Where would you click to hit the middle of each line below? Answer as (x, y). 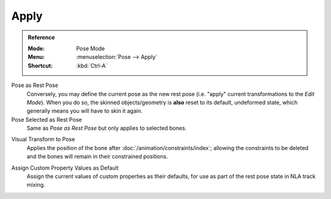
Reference (41, 37)
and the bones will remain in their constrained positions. (97, 157)
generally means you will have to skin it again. (85, 111)
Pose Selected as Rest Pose (47, 119)
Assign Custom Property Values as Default (65, 168)
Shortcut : (40, 66)
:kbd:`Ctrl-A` (92, 66)
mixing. (36, 185)
